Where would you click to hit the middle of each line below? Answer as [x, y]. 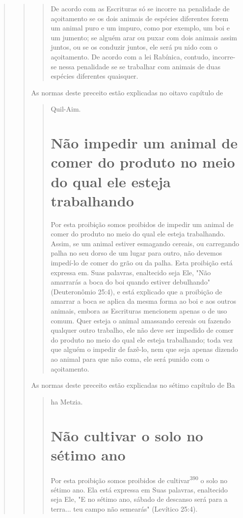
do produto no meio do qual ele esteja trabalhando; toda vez [142, 339]
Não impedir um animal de [144, 143]
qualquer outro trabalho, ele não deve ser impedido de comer [142, 330]
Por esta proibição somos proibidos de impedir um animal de [142, 224]
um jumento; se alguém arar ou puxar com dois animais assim [144, 37]
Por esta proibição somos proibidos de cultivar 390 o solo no [139, 479]
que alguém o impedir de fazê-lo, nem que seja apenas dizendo [144, 349]
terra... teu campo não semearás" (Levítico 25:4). [124, 509]
